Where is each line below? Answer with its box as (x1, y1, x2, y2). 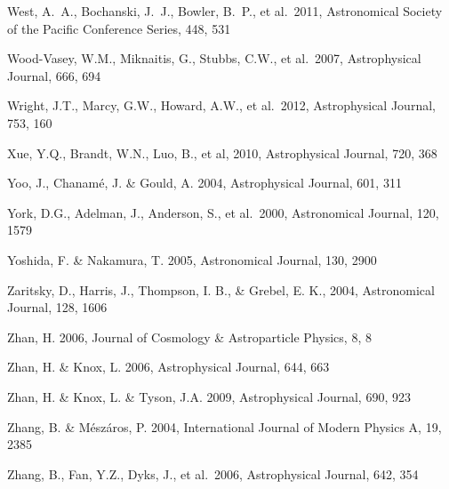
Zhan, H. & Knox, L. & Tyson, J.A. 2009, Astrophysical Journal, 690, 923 (7, 387, 411, 405)
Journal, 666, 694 (7, 66, 101, 84)
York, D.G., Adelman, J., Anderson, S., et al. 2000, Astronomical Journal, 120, (7, 203, 439, 221)
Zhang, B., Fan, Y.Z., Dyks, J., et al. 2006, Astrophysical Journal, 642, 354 (7, 464, 419, 483)
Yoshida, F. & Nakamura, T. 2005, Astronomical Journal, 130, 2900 (7, 250, 377, 269)
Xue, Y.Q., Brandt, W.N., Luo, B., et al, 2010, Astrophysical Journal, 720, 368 (7, 143, 437, 162)
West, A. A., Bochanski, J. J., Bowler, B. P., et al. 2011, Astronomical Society (7, 2, 443, 20)
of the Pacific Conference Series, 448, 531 (7, 19, 231, 37)
